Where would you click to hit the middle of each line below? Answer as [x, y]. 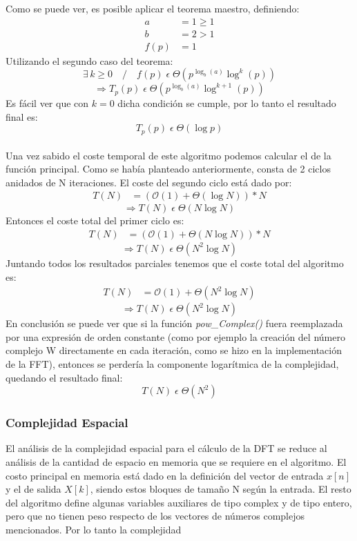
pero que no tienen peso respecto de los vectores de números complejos [155, 516]
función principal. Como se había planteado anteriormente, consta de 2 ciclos [168, 169]
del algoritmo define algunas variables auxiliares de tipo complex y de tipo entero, [179, 502]
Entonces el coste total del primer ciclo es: [95, 220]
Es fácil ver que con [47, 103]
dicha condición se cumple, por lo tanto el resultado [227, 103]
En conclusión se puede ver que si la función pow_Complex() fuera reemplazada [174, 323]
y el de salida [33, 489]
